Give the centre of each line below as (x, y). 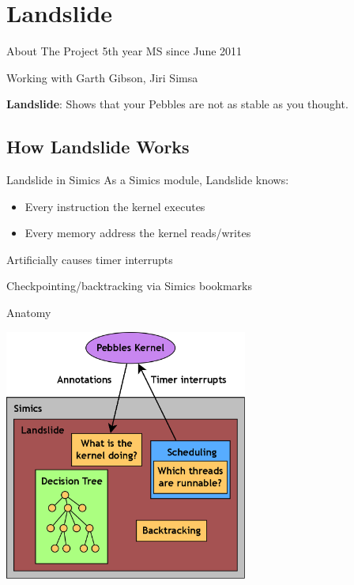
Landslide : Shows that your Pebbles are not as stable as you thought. (177, 104)
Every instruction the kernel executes (115, 206)
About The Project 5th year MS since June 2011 (124, 51)
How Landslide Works (98, 147)
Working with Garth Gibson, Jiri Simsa (102, 77)
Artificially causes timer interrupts (90, 259)
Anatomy (29, 313)
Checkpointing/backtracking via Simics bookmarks (129, 286)
